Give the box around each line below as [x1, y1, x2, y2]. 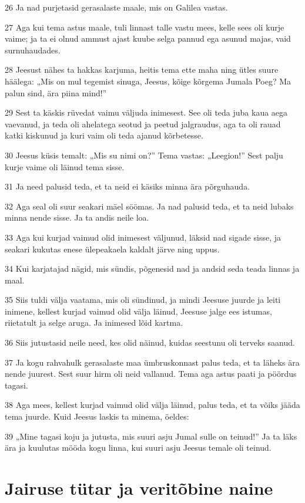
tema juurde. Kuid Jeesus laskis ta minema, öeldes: [5, 410, 189, 423]
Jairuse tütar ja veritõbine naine [5, 476, 273, 499]
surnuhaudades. [5, 43, 61, 56]
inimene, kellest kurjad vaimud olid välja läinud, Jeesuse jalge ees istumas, [5, 305, 272, 317]
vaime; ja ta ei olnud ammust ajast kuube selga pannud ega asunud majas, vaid [5, 32, 291, 45]
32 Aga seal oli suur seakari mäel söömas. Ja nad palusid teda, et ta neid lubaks [5, 200, 294, 212]
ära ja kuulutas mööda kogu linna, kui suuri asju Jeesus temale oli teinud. [5, 441, 272, 454]
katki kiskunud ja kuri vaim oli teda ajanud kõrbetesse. [5, 129, 203, 141]
